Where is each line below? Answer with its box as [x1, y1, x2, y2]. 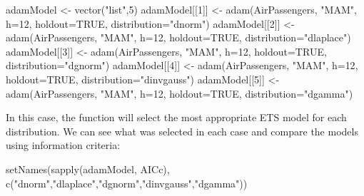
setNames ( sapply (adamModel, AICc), [6, 161, 170, 176]
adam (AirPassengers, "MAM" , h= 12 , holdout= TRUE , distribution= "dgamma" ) [6, 86, 353, 100]
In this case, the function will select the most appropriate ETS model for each [6, 110, 347, 125]
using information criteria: [6, 138, 121, 153]
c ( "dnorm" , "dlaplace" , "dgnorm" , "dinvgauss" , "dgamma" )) [6, 175, 248, 190]
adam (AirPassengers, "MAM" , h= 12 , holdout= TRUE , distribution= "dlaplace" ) [6, 30, 351, 45]
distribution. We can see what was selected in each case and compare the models [6, 123, 358, 138]
